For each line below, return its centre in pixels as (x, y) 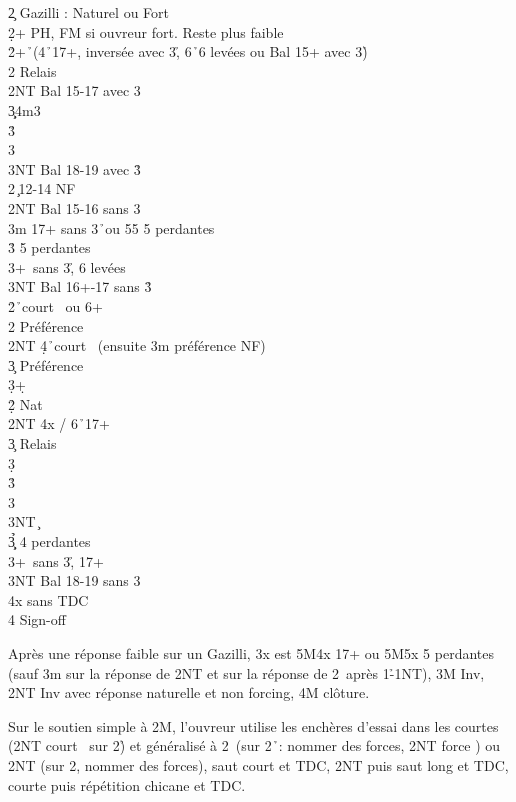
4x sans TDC (48, 599)
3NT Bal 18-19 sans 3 (74, 580)
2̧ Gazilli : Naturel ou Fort (88, 12)
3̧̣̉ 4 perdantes (49, 541)
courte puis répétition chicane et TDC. (127, 784)
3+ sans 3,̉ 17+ (56, 560)
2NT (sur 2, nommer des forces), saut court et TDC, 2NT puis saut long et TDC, (258, 764)
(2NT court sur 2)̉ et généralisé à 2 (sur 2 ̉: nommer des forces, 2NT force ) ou (254, 745)
